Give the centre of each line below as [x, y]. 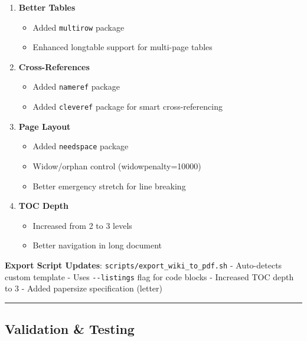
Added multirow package [79, 27]
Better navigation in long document [97, 245]
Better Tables [47, 7]
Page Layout [45, 126]
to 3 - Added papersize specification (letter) [84, 288]
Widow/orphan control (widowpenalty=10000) [117, 166]
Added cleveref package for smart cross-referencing [128, 106]
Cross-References [54, 66]
